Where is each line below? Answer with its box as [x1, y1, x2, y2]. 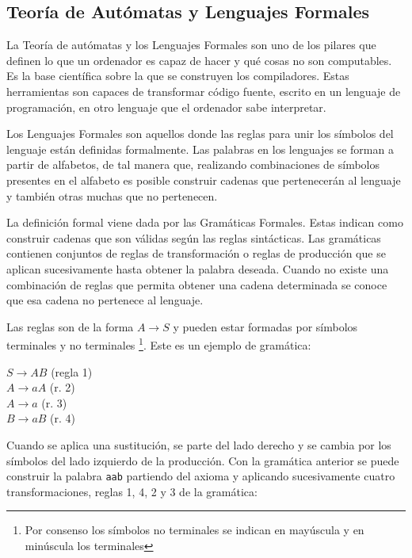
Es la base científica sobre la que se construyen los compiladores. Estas [6, 67, 349, 84]
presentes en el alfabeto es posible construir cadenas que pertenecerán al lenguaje [6, 171, 401, 188]
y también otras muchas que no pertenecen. [6, 187, 218, 204]
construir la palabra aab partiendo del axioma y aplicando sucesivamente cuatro [6, 468, 395, 484]
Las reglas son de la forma [6, 318, 134, 334]
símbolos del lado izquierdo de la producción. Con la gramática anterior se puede [6, 452, 399, 468]
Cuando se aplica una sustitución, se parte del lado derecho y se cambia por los [6, 436, 391, 453]
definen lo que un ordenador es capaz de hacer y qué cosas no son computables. [6, 52, 392, 68]
